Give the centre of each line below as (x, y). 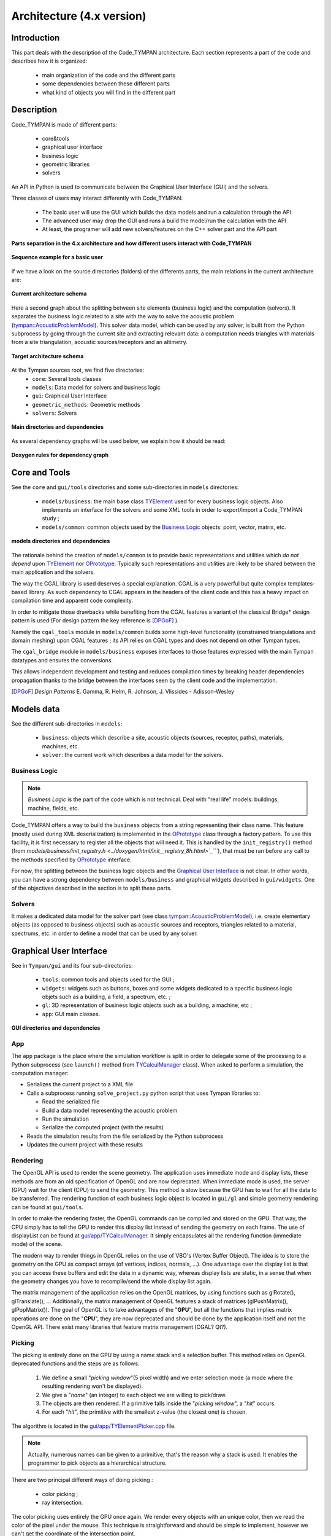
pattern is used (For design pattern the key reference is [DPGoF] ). (95, 621)
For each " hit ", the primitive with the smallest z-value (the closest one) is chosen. (145, 1412)
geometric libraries (66, 164)
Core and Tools (41, 473)
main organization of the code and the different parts (109, 75)
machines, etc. (61, 746)
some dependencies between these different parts (106, 84)
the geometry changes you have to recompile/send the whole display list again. (112, 1281)
